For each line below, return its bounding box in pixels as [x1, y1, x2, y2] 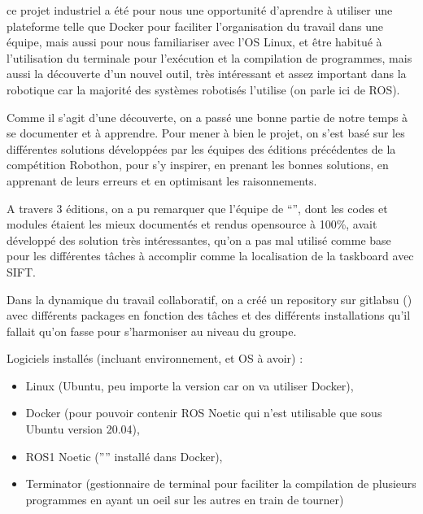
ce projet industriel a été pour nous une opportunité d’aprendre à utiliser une [7, 2, 393, 18]
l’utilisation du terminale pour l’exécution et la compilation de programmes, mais [7, 49, 412, 66]
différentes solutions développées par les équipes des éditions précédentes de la [7, 140, 396, 157]
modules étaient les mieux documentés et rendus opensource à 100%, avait [7, 216, 377, 233]
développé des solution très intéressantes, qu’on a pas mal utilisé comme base [7, 231, 391, 248]
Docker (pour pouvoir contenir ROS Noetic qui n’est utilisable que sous [25, 404, 382, 421]
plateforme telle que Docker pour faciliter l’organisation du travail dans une [7, 17, 384, 34]
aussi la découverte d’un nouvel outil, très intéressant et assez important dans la [7, 65, 407, 82]
